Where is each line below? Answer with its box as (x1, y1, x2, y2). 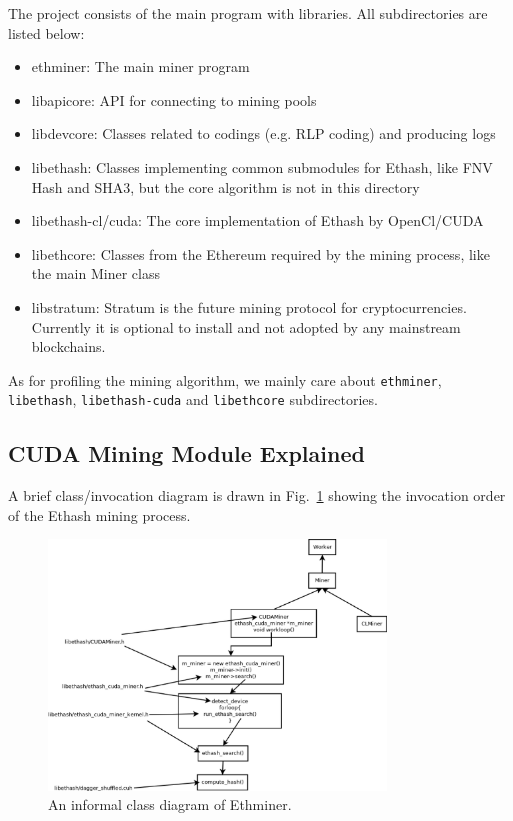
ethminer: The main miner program (31, 56, 250, 77)
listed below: (8, 22, 85, 43)
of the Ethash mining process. (8, 504, 191, 525)
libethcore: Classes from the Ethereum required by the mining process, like (31, 243, 490, 264)
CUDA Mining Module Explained (8, 438, 365, 469)
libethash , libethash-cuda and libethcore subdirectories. (8, 389, 378, 410)
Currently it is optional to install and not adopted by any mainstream (31, 316, 461, 337)
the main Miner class (31, 263, 160, 284)
